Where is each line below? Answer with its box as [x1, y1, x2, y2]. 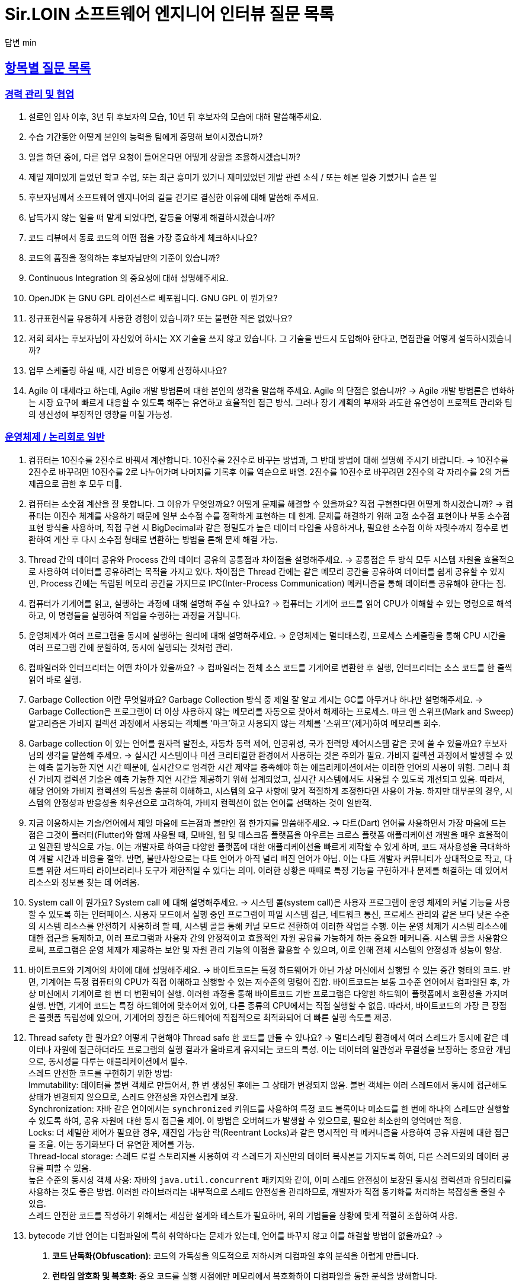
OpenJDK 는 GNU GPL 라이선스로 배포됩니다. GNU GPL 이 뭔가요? [28, 292, 278, 303]
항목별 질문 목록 [5, 60, 91, 76]
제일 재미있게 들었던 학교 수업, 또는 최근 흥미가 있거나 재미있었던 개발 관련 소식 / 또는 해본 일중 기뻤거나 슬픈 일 [28, 171, 437, 182]
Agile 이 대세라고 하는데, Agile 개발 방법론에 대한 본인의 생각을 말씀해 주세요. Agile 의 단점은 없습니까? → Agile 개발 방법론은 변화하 [28, 385, 514, 396]
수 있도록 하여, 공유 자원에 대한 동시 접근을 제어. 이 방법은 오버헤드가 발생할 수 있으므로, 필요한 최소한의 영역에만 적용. [28, 1115, 462, 1125]
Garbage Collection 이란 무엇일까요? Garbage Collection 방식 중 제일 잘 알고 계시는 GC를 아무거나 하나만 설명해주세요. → [28, 694, 483, 704]
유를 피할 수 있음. [28, 1162, 92, 1173]
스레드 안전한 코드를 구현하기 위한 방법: [28, 1067, 172, 1078]
